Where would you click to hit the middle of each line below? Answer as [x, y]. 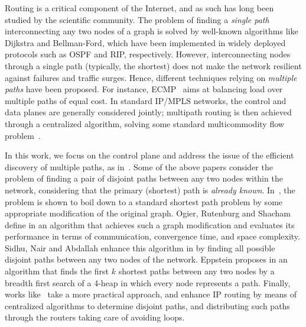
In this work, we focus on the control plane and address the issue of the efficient [149, 155]
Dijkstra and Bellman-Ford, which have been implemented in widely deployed [145, 42]
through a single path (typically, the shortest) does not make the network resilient [153, 65]
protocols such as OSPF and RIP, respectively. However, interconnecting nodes [148, 54]
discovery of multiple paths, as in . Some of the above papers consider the [139, 166]
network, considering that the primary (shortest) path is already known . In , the [150, 190]
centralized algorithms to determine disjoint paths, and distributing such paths [147, 305]
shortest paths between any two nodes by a [196, 271]
